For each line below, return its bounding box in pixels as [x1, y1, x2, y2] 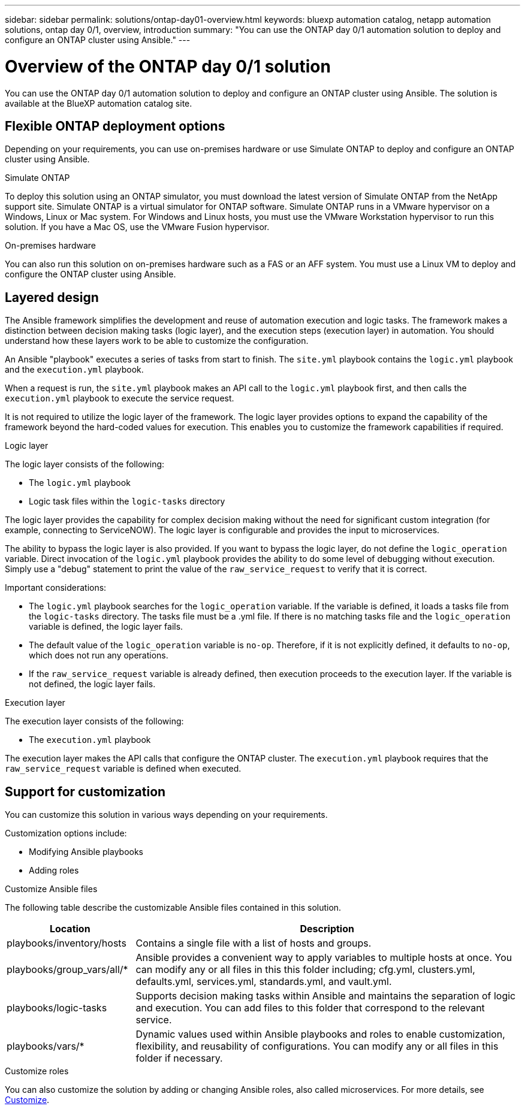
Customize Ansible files [5, 884, 98, 895]
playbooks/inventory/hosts [7, 937, 126, 950]
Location [49, 923, 90, 935]
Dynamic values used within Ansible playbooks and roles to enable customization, [135, 1028, 505, 1041]
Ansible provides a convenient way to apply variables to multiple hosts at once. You [135, 951, 512, 964]
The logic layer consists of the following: [5, 459, 165, 470]
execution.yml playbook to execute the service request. [5, 393, 234, 404]
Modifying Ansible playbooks [29, 847, 144, 857]
